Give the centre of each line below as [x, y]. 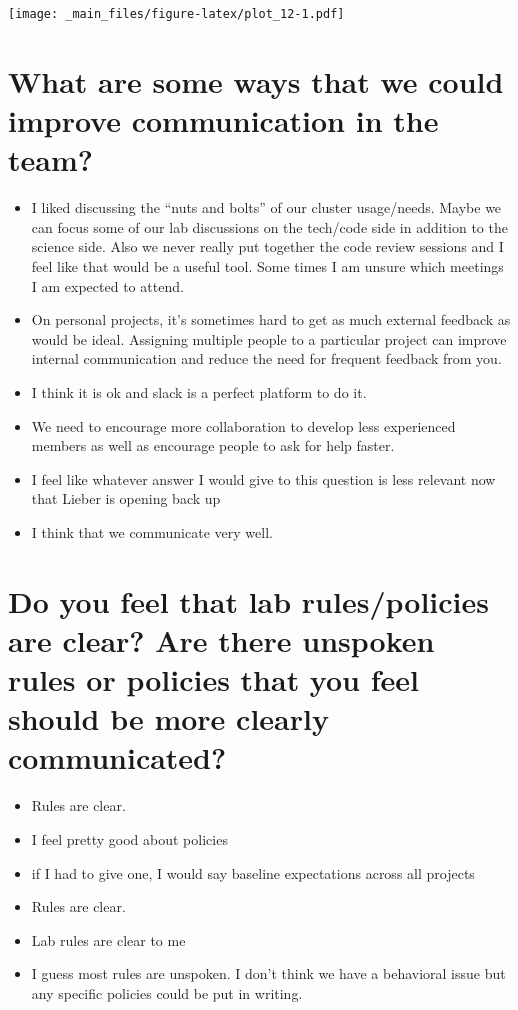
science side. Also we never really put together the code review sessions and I [267, 246]
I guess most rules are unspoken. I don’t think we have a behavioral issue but [268, 973]
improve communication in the [223, 120]
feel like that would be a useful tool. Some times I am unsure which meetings [267, 265]
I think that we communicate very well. [152, 531]
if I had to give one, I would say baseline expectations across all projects [253, 872]
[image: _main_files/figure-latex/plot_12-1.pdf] [176, 14]
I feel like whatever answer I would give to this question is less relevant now [263, 478]
